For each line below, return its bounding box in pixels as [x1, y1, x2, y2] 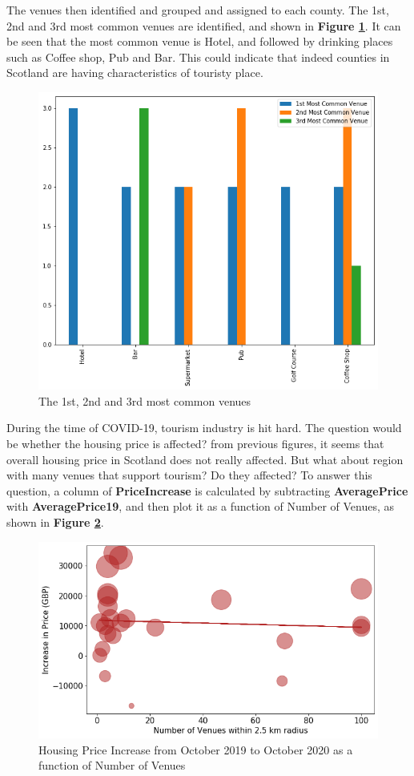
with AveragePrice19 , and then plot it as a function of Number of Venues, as [6, 498, 395, 515]
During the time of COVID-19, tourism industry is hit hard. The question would [6, 419, 402, 436]
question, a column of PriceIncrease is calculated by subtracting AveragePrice [6, 482, 408, 499]
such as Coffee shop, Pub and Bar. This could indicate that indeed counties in [6, 48, 390, 65]
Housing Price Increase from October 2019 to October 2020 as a [38, 741, 353, 758]
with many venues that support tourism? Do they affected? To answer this [6, 467, 372, 483]
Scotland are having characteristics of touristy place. [6, 64, 263, 81]
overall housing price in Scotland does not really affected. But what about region [6, 451, 404, 467]
